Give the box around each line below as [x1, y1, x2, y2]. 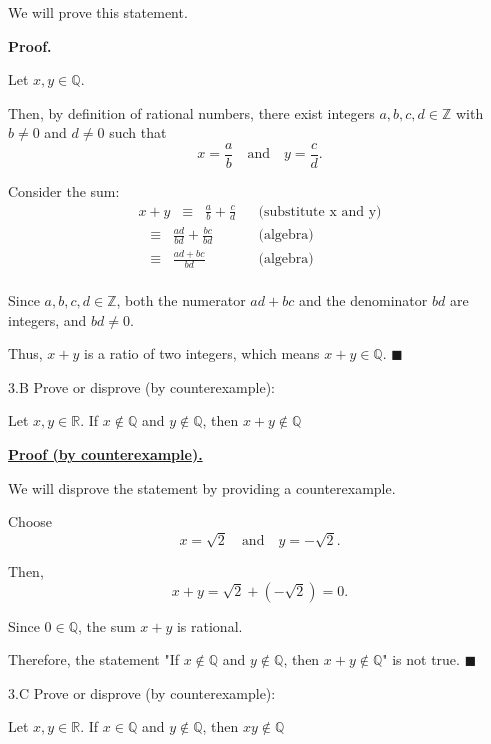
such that [109, 122, 167, 143]
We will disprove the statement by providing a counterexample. [8, 477, 396, 498]
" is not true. [382, 649, 460, 670]
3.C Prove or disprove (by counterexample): [8, 682, 276, 703]
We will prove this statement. [8, 2, 188, 22]
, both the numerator [116, 290, 246, 311]
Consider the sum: [8, 181, 120, 202]
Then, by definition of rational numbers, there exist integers [8, 102, 375, 123]
